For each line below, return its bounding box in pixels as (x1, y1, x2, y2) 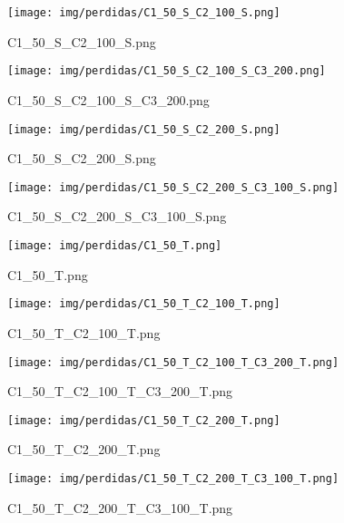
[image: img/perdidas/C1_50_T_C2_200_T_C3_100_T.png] (7, 472, 339, 485)
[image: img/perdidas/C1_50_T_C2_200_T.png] (7, 413, 280, 427)
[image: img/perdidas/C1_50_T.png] (7, 239, 222, 252)
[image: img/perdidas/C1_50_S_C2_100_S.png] (7, 6, 280, 19)
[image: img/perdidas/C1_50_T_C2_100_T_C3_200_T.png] (7, 355, 339, 369)
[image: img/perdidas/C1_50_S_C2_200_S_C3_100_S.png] (7, 180, 339, 194)
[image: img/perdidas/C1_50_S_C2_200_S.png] (7, 122, 280, 136)
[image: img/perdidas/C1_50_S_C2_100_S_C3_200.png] (7, 64, 326, 78)
